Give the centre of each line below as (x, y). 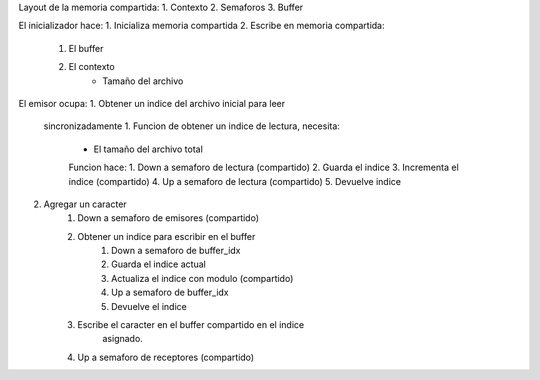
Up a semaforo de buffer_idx (170, 292)
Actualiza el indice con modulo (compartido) (202, 278)
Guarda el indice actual (159, 264)
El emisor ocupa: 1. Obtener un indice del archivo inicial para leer (151, 103)
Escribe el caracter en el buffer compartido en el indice (191, 325)
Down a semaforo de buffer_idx (176, 251)
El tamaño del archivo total (148, 149)
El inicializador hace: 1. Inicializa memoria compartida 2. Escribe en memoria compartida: (201, 26)
